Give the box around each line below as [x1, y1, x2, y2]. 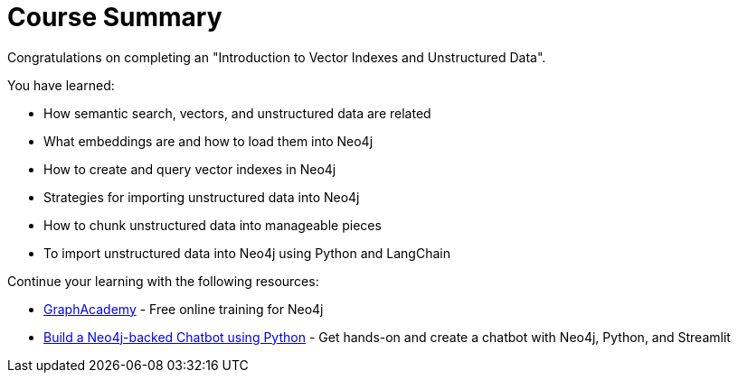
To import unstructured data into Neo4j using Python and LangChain [43, 245, 450, 261]
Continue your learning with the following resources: [7, 273, 319, 289]
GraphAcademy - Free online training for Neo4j [43, 301, 324, 317]
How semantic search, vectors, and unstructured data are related [43, 105, 431, 121]
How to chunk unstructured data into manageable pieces [43, 217, 382, 233]
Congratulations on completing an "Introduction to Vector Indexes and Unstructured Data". [7, 49, 546, 65]
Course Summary [7, 2, 222, 32]
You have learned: [7, 77, 115, 93]
